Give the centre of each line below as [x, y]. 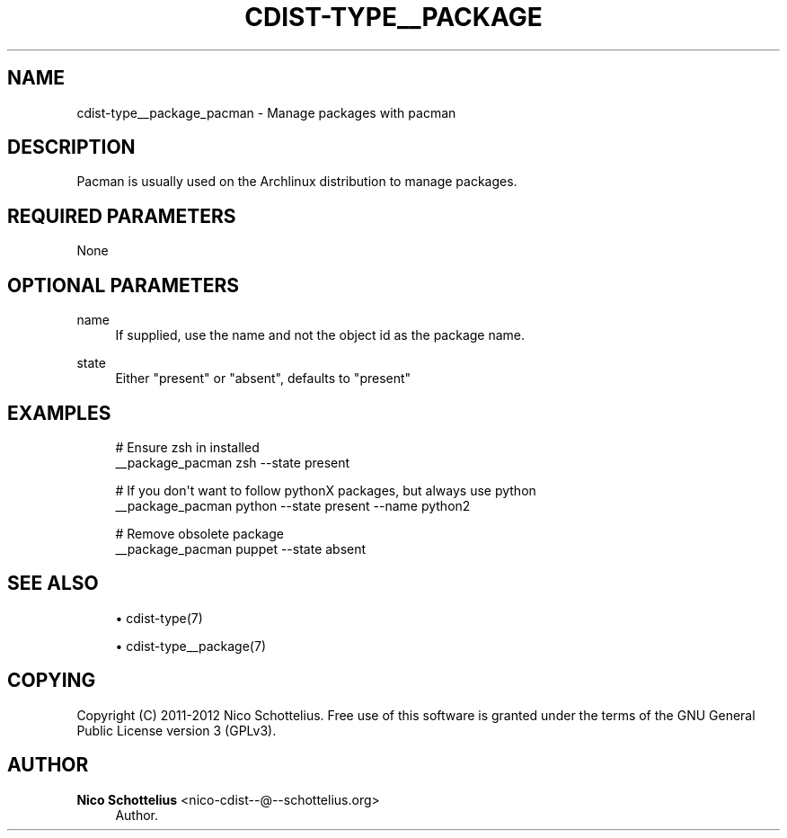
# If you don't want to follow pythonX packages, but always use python [326, 490]
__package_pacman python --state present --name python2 [293, 505]
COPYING [52, 681]
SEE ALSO [53, 584]
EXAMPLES [59, 413]
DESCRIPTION [71, 147]
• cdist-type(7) [159, 618]
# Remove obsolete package [199, 533]
